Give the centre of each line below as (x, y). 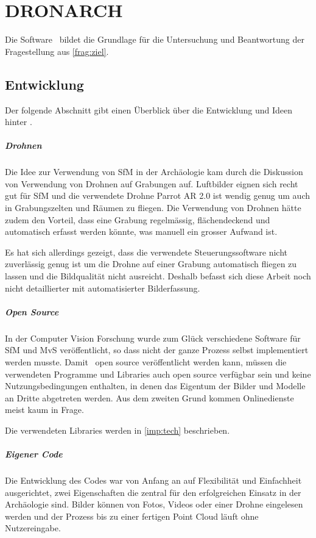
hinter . (19, 122)
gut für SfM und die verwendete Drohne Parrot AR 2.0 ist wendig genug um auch (157, 195)
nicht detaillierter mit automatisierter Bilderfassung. (103, 288)
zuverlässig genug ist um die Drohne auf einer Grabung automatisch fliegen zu (151, 264)
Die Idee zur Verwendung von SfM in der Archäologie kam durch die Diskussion (154, 172)
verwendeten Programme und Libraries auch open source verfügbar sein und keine (158, 374)
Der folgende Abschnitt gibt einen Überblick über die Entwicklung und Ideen (149, 109)
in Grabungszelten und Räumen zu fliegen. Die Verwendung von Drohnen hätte (153, 208)
